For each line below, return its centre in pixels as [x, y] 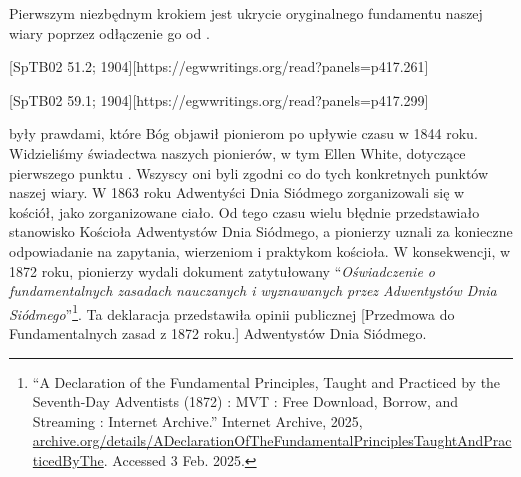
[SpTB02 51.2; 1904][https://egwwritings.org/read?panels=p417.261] [219, 66]
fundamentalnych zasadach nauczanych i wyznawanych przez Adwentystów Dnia [253, 290]
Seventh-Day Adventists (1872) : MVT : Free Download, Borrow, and [245, 401]
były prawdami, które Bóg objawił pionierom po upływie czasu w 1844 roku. [243, 133]
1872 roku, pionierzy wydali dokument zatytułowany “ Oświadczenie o [222, 270]
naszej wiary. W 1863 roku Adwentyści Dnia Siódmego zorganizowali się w [237, 192]
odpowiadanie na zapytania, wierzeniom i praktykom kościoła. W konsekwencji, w [260, 250]
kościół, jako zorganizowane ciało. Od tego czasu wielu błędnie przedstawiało [244, 211]
